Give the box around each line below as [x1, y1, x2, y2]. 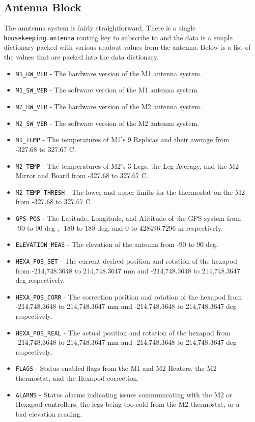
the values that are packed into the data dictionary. [4, 52, 159, 62]
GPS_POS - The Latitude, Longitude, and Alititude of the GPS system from [15, 213, 241, 223]
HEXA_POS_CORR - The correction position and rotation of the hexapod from [15, 291, 242, 301]
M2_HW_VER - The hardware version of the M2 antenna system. [15, 101, 202, 111]
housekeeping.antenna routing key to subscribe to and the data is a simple [4, 32, 233, 42]
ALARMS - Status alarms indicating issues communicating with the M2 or [15, 389, 232, 399]
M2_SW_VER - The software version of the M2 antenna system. [15, 118, 199, 128]
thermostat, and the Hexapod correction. [15, 373, 139, 383]
